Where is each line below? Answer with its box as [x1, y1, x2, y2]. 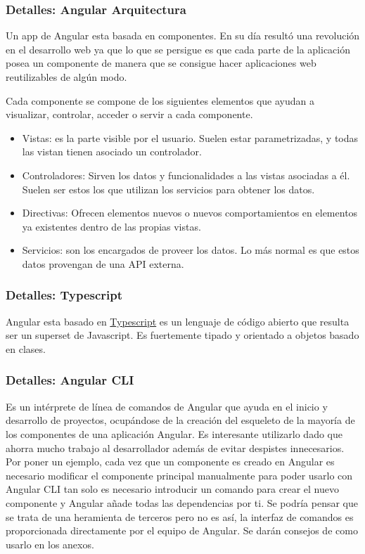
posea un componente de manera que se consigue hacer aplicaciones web [6, 56, 316, 70]
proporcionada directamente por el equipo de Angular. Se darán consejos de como [6, 523, 358, 538]
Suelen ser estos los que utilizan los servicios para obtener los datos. [22, 181, 315, 196]
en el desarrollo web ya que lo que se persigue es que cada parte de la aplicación [6, 41, 351, 56]
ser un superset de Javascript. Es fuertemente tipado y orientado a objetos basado [6, 328, 359, 342]
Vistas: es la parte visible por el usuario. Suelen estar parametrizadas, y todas [22, 130, 359, 145]
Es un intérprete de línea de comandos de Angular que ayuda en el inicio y [6, 399, 328, 413]
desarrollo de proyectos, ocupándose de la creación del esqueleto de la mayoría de [6, 413, 355, 427]
